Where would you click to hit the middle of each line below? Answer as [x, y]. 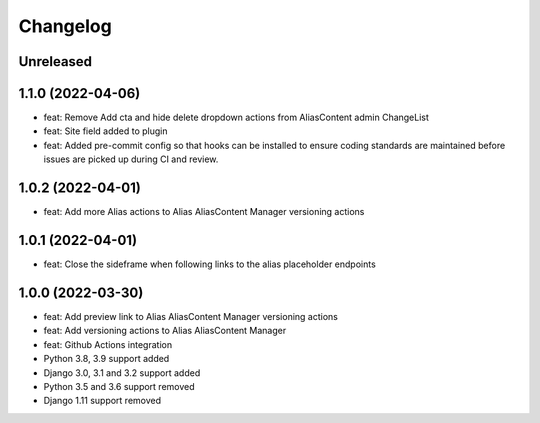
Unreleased [55, 61]
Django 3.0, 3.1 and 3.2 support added [122, 372]
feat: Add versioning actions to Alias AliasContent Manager [165, 331]
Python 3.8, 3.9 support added [106, 359]
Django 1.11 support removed [102, 401]
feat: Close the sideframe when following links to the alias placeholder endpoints [210, 264]
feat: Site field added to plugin [105, 131]
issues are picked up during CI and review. [131, 159]
